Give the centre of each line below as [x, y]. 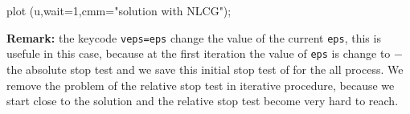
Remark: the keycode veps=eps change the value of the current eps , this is [194, 37]
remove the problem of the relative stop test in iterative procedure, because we [201, 85]
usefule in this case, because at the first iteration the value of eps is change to [199, 53]
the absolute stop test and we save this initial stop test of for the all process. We [205, 69]
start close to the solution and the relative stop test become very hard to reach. [203, 101]
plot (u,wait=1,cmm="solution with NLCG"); [119, 10]
